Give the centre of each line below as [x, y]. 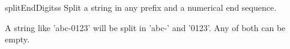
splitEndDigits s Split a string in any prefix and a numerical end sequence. [141, 7]
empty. [17, 39]
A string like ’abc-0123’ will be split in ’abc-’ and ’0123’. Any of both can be [145, 27]
